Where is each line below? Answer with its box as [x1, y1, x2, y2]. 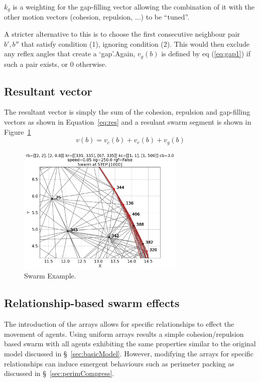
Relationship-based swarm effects [4, 295, 180, 311]
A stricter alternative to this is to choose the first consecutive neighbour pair [4, 29, 240, 39]
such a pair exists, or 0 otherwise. [4, 58, 107, 69]
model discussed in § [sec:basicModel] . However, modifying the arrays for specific [4, 348, 254, 358]
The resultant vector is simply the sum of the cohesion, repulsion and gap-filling [4, 107, 250, 117]
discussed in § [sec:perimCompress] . [4, 368, 114, 378]
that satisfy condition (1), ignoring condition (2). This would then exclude [21, 38, 249, 49]
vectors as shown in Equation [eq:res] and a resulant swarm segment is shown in [4, 117, 251, 127]
